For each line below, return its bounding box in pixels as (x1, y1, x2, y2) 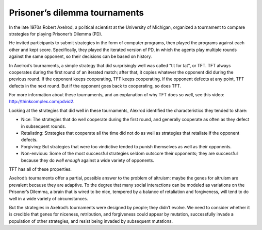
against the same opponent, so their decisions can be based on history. (9, 53, 152, 59)
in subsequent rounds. (21, 123, 66, 129)
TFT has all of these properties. (9, 166, 72, 172)
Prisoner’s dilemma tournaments (9, 7, 144, 18)
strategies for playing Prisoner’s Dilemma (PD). (9, 31, 103, 36)
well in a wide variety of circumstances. (9, 195, 88, 201)
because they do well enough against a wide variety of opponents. (21, 157, 155, 163)
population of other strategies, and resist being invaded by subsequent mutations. (9, 218, 173, 224)
